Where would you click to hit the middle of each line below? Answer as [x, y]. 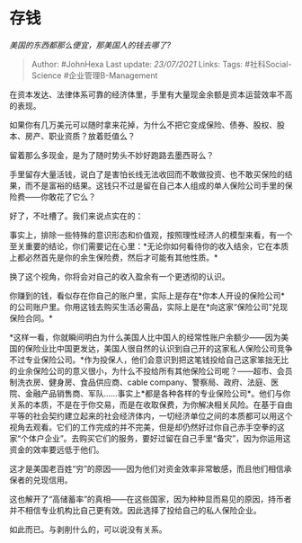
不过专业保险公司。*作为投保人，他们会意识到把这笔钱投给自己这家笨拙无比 [149, 360]
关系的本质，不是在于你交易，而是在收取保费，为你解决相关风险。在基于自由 [151, 405]
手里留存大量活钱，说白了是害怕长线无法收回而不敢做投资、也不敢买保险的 [147, 174]
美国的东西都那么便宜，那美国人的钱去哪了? [90, 45]
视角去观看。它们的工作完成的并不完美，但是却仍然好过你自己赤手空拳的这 [147, 427]
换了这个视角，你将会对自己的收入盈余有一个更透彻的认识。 [120, 276]
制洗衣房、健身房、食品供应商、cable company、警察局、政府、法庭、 [140, 382]
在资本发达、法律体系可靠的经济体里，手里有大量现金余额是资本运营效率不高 [151, 94]
